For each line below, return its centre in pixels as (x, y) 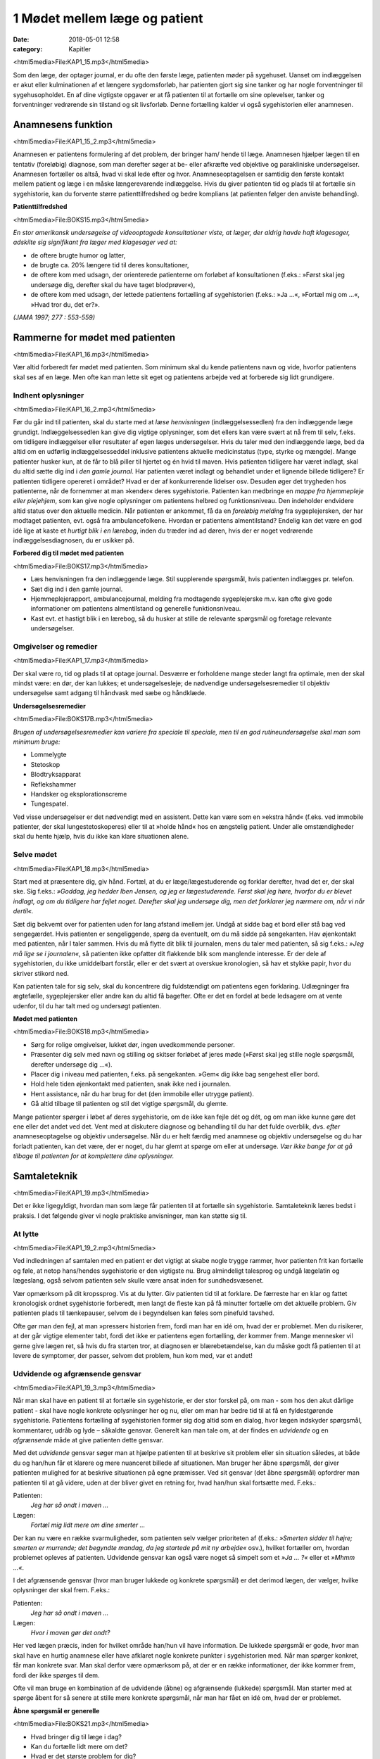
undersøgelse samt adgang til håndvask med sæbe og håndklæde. (110, 693)
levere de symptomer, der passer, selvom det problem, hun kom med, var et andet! (133, 1355)
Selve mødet (35, 855)
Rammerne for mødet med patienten (94, 337)
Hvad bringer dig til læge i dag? (76, 1736)
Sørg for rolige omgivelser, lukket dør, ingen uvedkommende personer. (133, 1044)
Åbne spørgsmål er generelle (56, 1710)
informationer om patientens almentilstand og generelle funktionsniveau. (136, 609)
